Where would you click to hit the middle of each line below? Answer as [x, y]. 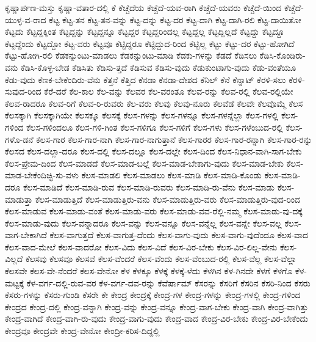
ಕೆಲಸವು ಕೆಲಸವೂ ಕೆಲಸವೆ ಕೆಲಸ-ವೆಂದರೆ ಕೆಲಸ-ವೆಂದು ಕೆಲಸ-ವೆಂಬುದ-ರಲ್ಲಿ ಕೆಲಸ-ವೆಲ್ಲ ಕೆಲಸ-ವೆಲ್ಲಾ [161, 259]
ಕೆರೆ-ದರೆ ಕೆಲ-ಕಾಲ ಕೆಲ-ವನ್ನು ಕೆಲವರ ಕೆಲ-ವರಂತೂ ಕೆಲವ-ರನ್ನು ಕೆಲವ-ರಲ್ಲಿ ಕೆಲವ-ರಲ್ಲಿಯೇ [169, 91]
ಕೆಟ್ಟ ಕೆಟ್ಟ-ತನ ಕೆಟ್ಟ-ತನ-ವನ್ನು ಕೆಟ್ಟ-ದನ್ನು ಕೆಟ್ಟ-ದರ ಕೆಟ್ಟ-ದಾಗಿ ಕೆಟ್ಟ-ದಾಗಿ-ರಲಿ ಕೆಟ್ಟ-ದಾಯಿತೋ [175, 19]
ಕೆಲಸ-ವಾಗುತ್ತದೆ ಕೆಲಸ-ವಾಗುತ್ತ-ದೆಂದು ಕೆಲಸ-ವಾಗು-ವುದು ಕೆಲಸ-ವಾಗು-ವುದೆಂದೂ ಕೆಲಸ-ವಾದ [179, 235]
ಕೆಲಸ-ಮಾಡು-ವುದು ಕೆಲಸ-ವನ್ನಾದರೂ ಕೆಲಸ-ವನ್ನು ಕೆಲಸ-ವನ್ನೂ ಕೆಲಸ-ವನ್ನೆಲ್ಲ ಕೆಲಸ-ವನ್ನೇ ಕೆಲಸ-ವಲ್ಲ [143, 223]
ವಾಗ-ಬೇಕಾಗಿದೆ [26, 235]
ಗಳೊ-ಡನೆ [19, 139]
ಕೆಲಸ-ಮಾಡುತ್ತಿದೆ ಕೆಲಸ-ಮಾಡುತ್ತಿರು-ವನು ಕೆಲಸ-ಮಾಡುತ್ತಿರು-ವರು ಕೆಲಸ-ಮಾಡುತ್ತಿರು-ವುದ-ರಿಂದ [168, 199]
